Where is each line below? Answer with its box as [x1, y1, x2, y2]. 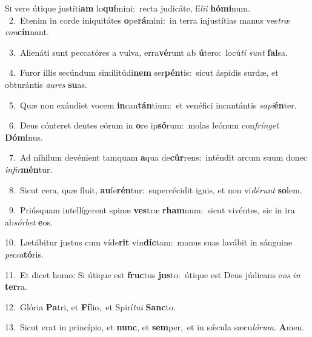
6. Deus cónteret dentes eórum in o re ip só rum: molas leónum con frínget [8, 119, 279, 132]
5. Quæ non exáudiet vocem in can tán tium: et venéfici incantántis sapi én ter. [8, 98, 297, 111]
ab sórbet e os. [5, 215, 53, 228]
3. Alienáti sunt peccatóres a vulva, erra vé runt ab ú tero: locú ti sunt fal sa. [8, 45, 288, 58]
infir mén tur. [5, 162, 53, 175]
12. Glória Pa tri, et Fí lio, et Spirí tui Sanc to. [5, 300, 176, 313]
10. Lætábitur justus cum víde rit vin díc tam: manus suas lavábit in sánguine [5, 236, 293, 249]
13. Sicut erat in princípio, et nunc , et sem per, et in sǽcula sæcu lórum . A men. [5, 321, 305, 333]
